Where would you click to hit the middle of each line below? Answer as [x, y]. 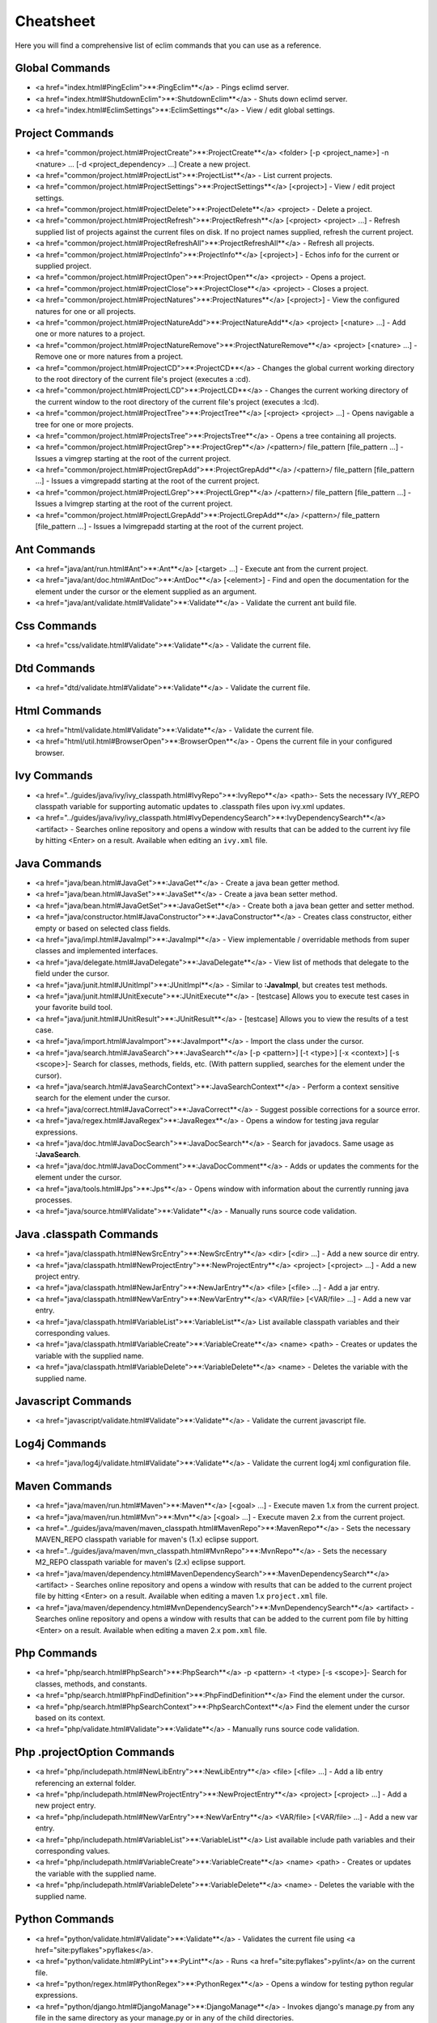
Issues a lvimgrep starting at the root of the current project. [134, 504]
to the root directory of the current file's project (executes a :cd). [143, 379]
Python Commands [65, 1919]
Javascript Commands [74, 1401]
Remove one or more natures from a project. [109, 357]
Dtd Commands [55, 668]
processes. [54, 1200]
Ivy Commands [54, 776]
